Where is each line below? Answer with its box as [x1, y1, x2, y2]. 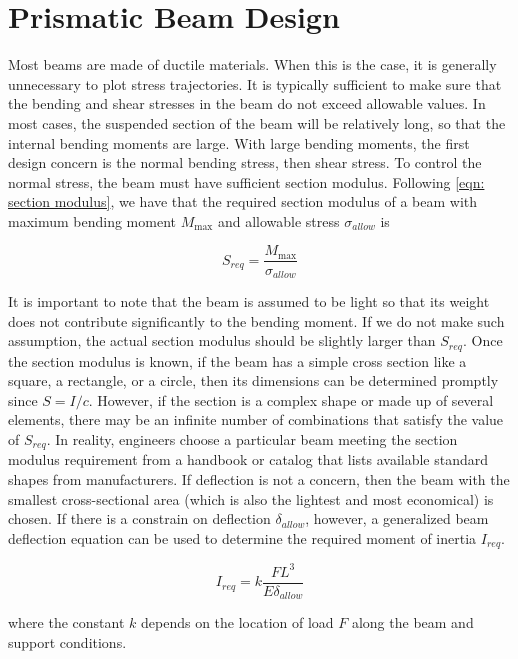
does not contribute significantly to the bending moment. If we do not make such [8, 310, 505, 331]
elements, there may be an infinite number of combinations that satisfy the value [8, 409, 504, 430]
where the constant [8, 612, 125, 633]
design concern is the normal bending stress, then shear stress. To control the [8, 152, 482, 173]
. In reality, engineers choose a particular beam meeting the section [46, 429, 458, 449]
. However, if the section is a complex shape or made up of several [88, 389, 494, 410]
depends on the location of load [141, 612, 334, 633]
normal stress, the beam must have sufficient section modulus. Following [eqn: [8, 171, 485, 192]
